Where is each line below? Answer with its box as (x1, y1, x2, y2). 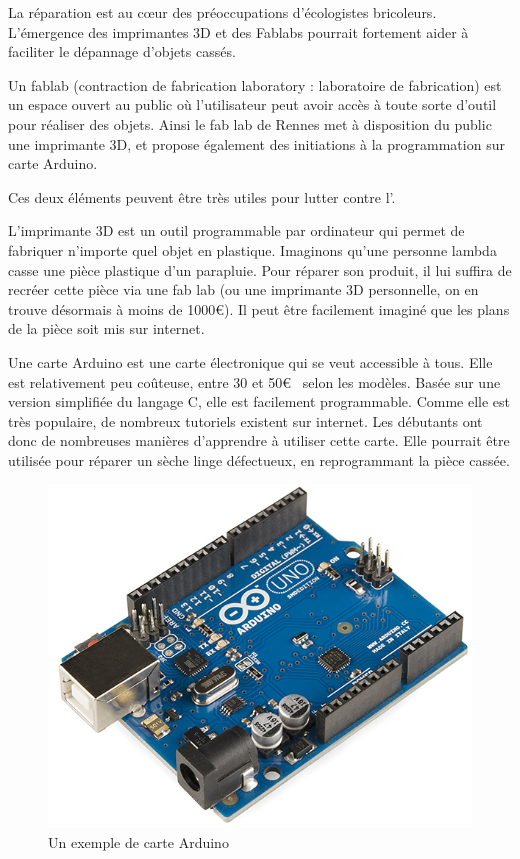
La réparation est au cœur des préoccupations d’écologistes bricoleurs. (8, 2, 437, 22)
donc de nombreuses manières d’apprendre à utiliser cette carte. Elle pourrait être (8, 430, 510, 451)
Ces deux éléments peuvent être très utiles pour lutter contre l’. (8, 186, 396, 207)
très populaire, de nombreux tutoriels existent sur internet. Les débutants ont (8, 410, 483, 431)
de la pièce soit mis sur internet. (8, 318, 205, 339)
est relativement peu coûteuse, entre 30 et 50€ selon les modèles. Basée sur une (8, 371, 501, 392)
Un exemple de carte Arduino (48, 831, 229, 852)
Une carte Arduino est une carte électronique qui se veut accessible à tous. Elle (8, 351, 493, 372)
